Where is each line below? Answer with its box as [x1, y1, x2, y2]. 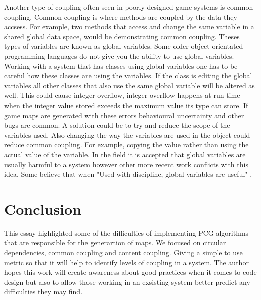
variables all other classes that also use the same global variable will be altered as [4, 80, 255, 90]
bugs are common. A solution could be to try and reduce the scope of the [4, 120, 230, 130]
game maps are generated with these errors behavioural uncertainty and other [4, 110, 244, 120]
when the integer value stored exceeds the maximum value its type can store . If [4, 99, 248, 110]
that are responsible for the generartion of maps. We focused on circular [4, 237, 226, 248]
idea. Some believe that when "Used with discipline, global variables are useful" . [4, 169, 252, 179]
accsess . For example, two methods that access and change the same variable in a [4, 21, 254, 32]
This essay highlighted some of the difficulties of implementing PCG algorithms [4, 227, 249, 238]
